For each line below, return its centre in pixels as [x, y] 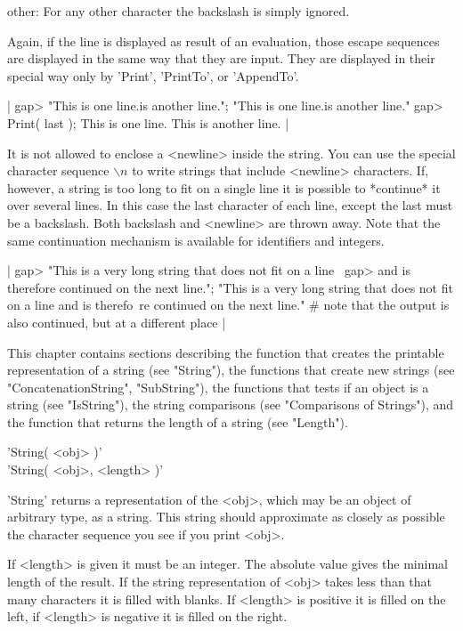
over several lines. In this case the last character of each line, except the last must [230, 205]
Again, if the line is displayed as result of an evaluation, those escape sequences [223, 40]
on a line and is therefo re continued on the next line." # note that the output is [228, 305]
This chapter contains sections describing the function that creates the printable [226, 352]
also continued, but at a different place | [117, 322]
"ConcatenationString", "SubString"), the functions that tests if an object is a [218, 387]
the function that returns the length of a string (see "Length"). [178, 421]
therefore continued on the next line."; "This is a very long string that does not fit [230, 287]
